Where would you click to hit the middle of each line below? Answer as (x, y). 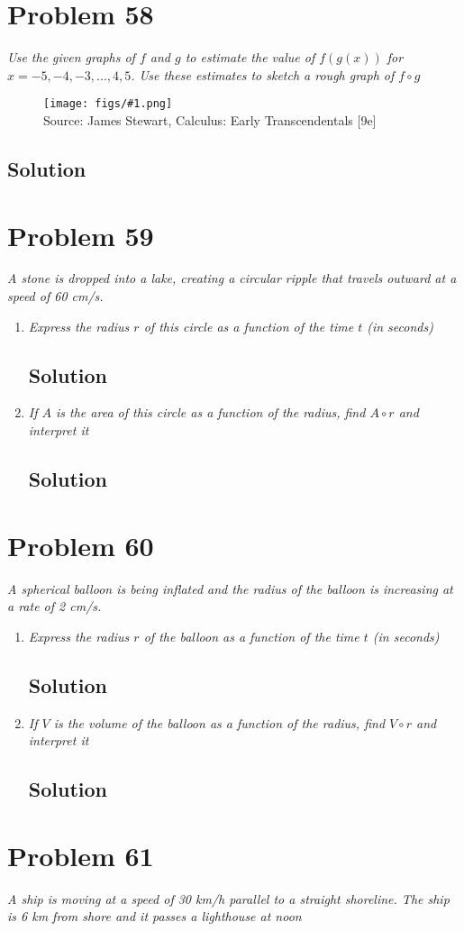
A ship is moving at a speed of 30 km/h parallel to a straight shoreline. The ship (228, 898)
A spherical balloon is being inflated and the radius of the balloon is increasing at (230, 588)
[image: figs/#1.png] (108, 104)
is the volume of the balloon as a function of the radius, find (219, 722)
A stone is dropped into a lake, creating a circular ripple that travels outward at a (232, 278)
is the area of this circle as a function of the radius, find (211, 412)
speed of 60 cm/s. (55, 296)
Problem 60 (81, 545)
